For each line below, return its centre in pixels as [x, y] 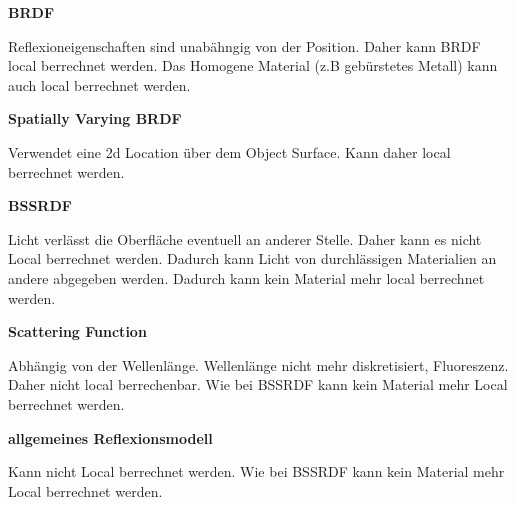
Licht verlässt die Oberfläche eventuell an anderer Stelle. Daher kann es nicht [245, 238]
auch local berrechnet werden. [99, 84]
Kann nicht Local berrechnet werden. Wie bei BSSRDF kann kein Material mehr [256, 471]
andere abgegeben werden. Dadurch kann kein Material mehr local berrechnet [246, 277]
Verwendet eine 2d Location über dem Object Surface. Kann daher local [229, 151]
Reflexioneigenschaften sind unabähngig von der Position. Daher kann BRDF [244, 45]
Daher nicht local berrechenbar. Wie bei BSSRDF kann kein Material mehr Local [258, 384]
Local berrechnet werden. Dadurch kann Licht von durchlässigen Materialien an [252, 258]
